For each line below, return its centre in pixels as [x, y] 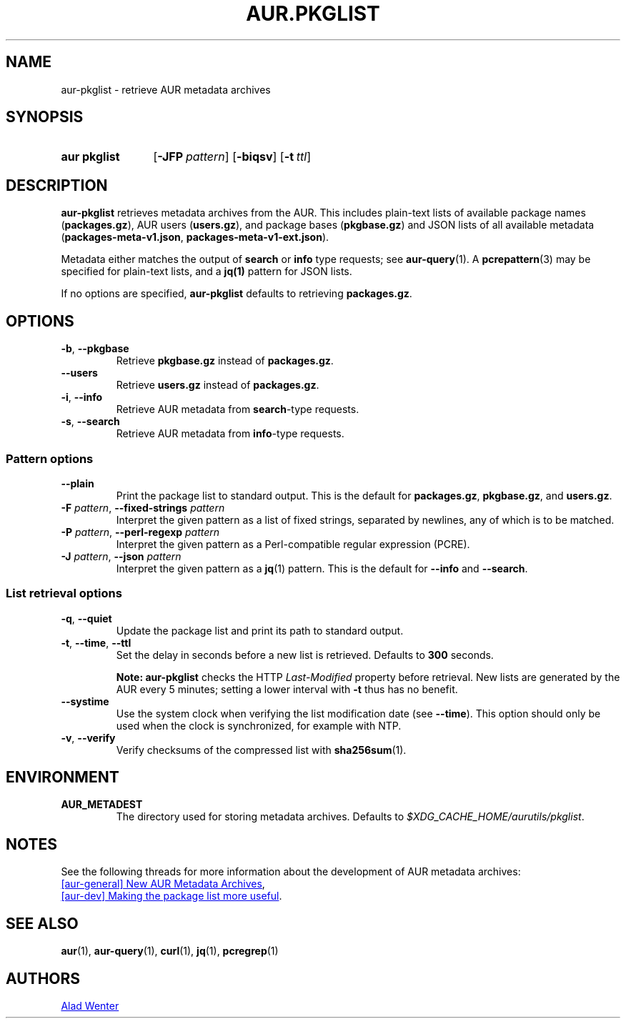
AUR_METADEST [102, 805]
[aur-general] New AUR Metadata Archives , [163, 884]
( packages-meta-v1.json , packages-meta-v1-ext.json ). [195, 237]
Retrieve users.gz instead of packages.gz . [218, 385]
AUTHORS [43, 978]
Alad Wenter [90, 1006]
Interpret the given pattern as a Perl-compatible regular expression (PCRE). [293, 544]
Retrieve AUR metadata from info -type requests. [230, 434]
